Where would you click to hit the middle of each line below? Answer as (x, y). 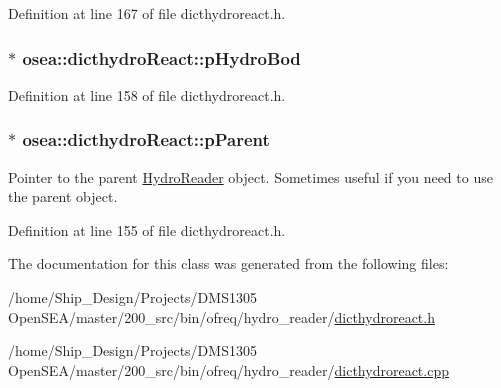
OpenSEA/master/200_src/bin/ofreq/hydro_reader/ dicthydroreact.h (221, 316)
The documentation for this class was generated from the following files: (228, 263)
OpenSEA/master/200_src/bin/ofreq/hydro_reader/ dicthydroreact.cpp (228, 369)
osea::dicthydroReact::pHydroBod (161, 57)
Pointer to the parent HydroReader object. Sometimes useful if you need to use (250, 176)
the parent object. (63, 196)
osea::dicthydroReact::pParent (146, 139)
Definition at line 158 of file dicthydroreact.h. (147, 94)
